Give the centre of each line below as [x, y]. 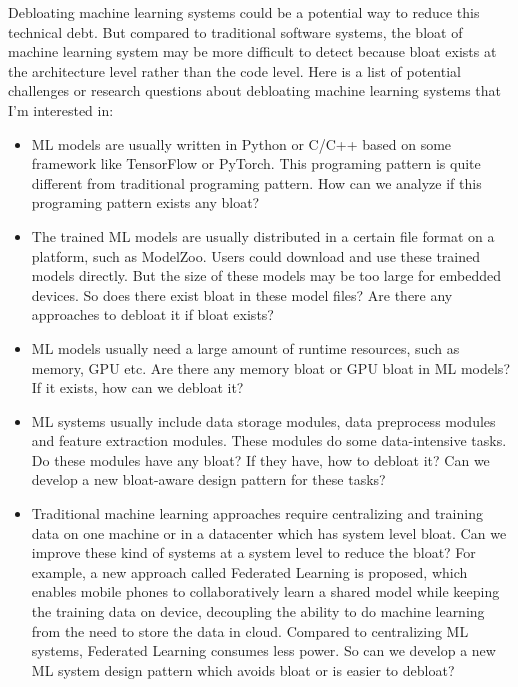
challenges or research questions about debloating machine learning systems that [255, 90]
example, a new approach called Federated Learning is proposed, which [249, 571]
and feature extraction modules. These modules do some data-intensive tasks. [269, 440]
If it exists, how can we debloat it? [137, 387]
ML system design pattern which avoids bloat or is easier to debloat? [243, 669]
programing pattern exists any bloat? [145, 202]
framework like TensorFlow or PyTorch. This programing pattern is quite [256, 163]
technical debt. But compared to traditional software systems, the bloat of [235, 31]
